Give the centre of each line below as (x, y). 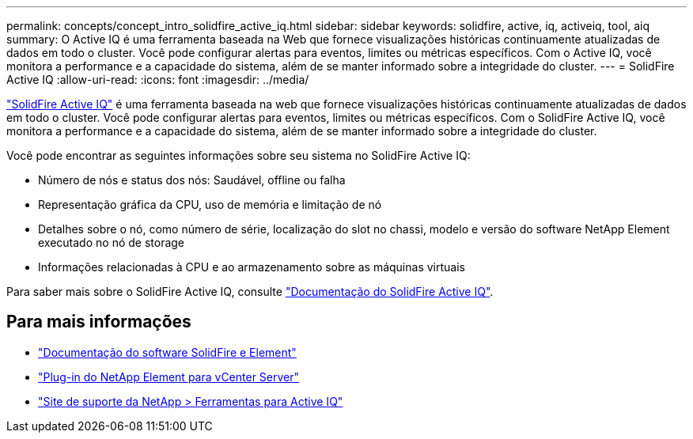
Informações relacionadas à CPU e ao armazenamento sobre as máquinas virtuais (252, 267)
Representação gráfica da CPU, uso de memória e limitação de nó (210, 204)
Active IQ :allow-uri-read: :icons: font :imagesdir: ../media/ (158, 79)
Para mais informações (99, 322)
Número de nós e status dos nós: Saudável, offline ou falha (192, 180)
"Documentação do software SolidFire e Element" (167, 352)
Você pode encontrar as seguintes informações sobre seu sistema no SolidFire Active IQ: (239, 155)
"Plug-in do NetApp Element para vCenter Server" (169, 377)
